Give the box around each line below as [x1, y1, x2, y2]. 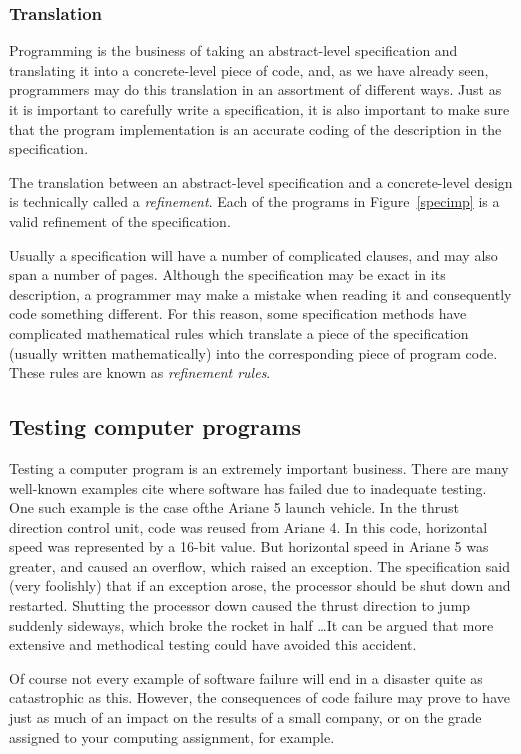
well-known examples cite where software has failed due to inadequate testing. [9, 477, 487, 498]
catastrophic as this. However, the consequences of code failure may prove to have [9, 687, 510, 708]
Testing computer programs [9, 411, 302, 442]
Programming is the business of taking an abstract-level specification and [9, 40, 458, 61]
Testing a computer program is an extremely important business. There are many [9, 457, 509, 478]
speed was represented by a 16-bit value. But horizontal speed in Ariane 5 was [9, 536, 489, 557]
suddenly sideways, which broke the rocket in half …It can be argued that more [9, 614, 494, 635]
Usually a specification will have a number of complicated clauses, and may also [9, 244, 498, 265]
